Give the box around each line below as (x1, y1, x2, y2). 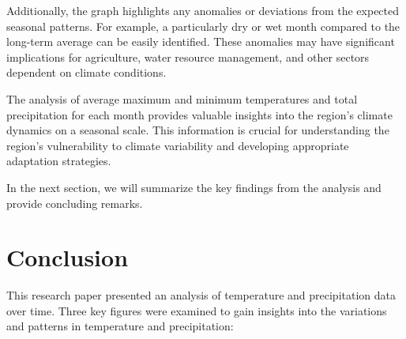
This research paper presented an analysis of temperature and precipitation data (6, 287, 397, 303)
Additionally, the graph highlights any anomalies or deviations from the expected (6, 2, 400, 18)
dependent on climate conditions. (6, 64, 167, 81)
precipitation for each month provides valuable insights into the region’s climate (6, 106, 393, 122)
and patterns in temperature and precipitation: (6, 318, 234, 334)
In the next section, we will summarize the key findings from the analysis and (6, 179, 382, 195)
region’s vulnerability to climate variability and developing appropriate (6, 137, 349, 153)
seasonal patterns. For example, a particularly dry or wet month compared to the (6, 17, 400, 34)
